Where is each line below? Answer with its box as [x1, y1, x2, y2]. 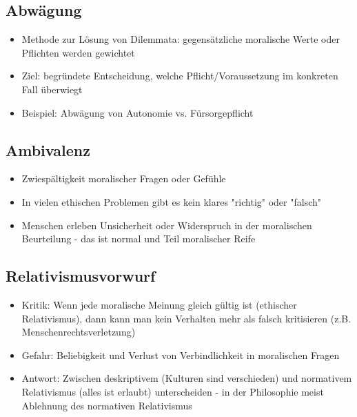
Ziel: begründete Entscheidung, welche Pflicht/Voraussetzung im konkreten [21, 68, 338, 83]
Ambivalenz [6, 139, 90, 160]
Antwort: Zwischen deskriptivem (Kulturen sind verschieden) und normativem [21, 371, 352, 385]
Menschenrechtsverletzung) [21, 324, 136, 339]
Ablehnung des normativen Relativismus [21, 398, 192, 412]
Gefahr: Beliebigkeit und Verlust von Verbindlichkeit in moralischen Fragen [21, 347, 340, 362]
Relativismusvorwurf [6, 265, 156, 287]
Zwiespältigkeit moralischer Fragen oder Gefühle [21, 171, 226, 186]
